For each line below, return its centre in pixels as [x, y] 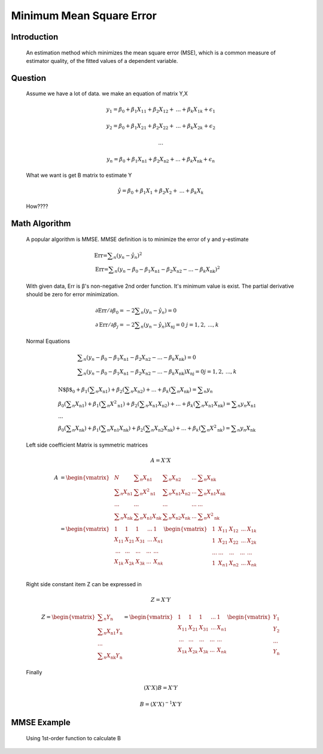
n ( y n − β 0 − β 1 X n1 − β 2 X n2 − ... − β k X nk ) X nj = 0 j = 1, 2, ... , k [160, 372]
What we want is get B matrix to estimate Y [79, 175]
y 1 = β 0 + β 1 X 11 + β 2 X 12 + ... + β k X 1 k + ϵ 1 [161, 110]
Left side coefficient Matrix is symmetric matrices [87, 445]
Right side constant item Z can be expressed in [84, 584]
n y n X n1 [247, 405]
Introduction [35, 37]
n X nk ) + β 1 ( [86, 429]
